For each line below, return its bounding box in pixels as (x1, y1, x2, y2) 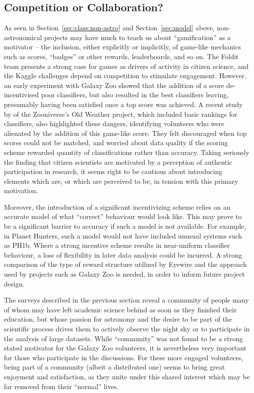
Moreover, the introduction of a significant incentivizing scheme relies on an (4, 201, 231, 212)
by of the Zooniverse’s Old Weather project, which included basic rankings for (4, 109, 237, 119)
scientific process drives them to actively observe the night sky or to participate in (4, 324, 250, 334)
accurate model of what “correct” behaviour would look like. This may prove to (4, 211, 242, 221)
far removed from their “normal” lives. (4, 381, 119, 391)
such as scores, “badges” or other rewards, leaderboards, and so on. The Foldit (4, 51, 239, 61)
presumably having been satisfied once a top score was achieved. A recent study (4, 99, 243, 109)
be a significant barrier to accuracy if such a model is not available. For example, (4, 221, 246, 231)
